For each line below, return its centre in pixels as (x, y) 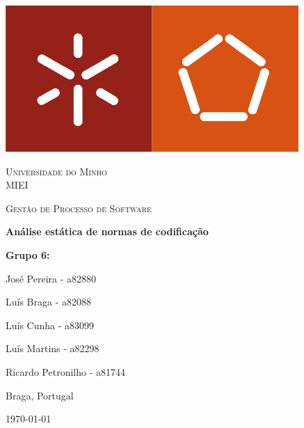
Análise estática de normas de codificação (107, 231)
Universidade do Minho (56, 171)
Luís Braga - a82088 (48, 302)
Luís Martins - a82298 (53, 348)
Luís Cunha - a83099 (50, 325)
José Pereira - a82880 (51, 278)
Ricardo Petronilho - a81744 (65, 371)
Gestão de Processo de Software (79, 208)
